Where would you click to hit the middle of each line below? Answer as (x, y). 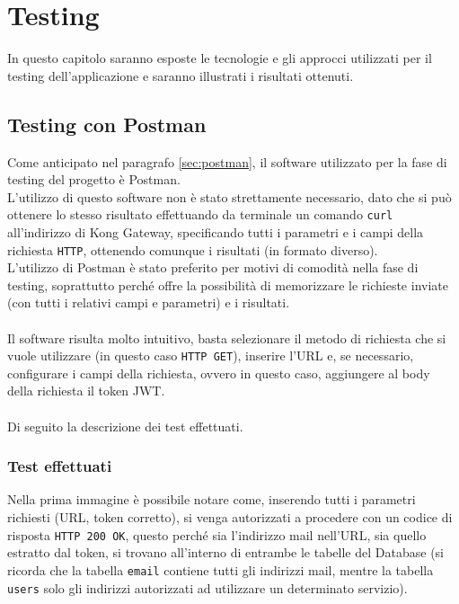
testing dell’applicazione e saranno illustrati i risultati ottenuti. (181, 75)
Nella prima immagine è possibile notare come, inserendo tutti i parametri (212, 499)
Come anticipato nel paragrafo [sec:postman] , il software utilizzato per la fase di (227, 161)
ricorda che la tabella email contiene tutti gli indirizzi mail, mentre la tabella (221, 569)
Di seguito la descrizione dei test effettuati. (125, 426)
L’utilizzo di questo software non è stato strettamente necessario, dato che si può (229, 196)
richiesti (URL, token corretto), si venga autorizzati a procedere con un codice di (230, 517)
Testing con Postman (107, 124)
